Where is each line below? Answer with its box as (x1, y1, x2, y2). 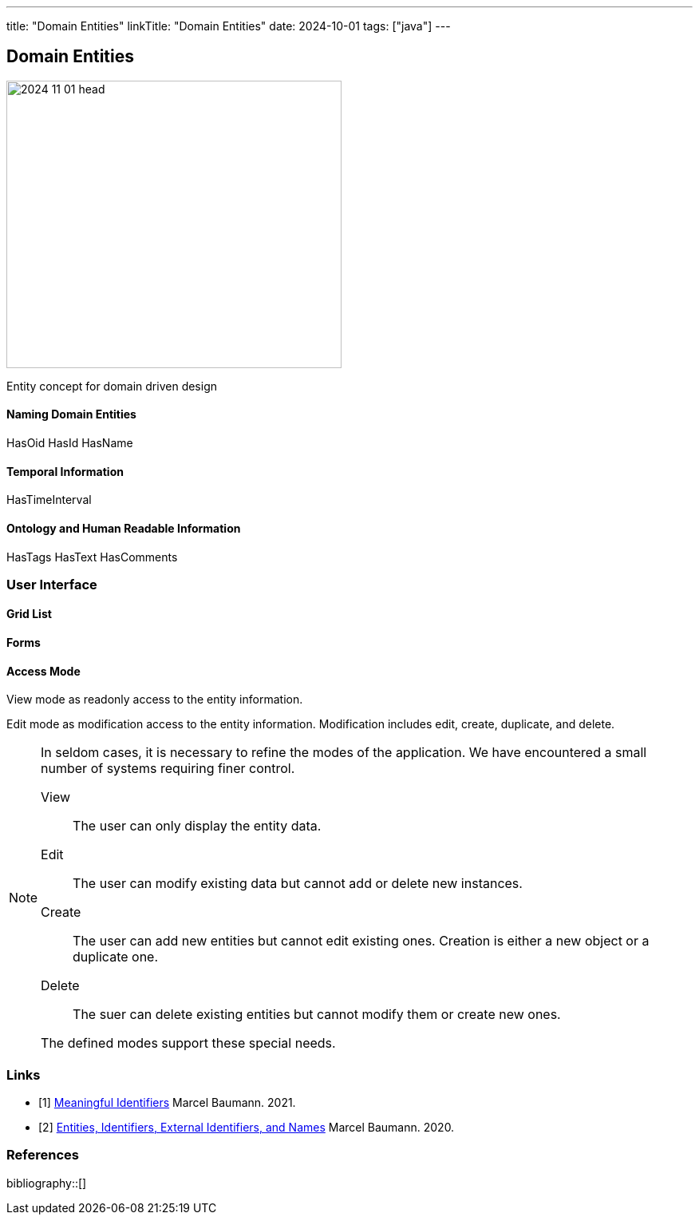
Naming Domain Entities (6, 407, 136, 422)
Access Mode (6, 664, 81, 678)
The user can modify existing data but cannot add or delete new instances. (73, 875, 523, 892)
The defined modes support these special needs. (41, 1035, 336, 1052)
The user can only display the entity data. (73, 818, 322, 834)
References (6, 1147, 79, 1164)
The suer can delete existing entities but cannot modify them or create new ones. (73, 1006, 561, 1023)
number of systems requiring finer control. (41, 760, 295, 777)
